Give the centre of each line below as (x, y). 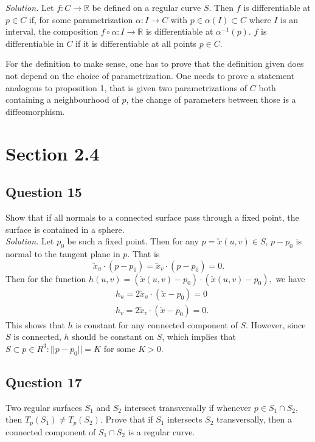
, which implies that (199, 337)
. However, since (276, 324)
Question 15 (44, 192)
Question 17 (44, 382)
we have (290, 278)
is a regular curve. (161, 431)
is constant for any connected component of (157, 324)
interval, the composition (52, 31)
